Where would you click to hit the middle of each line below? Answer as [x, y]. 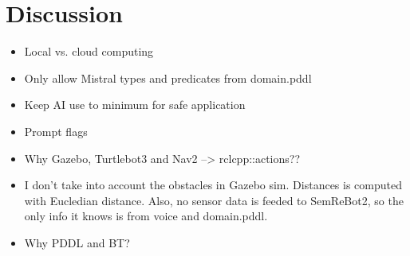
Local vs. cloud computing [89, 51]
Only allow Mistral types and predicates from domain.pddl [168, 78]
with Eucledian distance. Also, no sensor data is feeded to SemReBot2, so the [214, 200]
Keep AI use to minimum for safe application [135, 105]
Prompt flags [56, 131]
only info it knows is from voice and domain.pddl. [146, 216]
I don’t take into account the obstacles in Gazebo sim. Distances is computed [213, 185]
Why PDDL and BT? [77, 242]
